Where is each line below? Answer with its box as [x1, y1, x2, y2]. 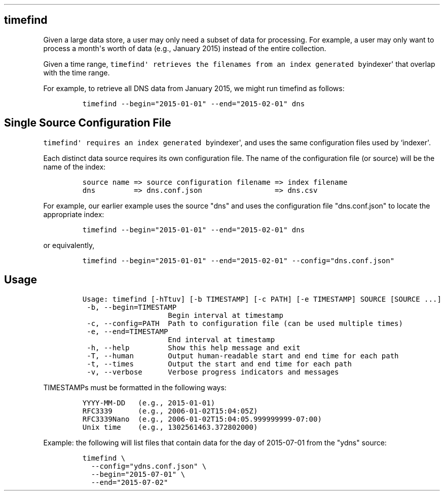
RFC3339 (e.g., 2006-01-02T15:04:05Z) [82, 406, 258, 415]
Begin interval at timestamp [168, 311, 283, 319]
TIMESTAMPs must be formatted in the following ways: [43, 383, 227, 392]
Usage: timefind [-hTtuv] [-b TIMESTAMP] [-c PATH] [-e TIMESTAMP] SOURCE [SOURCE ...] [82, 295, 441, 303]
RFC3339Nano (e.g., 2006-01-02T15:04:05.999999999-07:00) [82, 415, 322, 423]
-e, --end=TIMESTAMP [87, 327, 168, 336]
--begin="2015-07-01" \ [91, 470, 186, 478]
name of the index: [43, 162, 106, 171]
